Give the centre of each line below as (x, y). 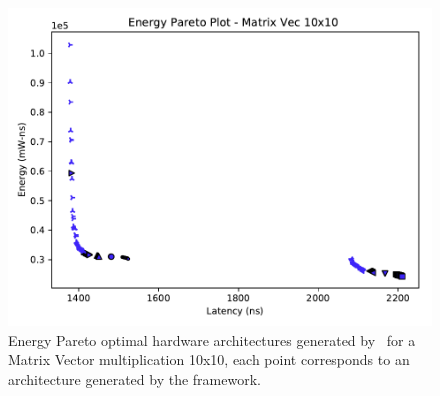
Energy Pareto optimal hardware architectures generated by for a (212, 339)
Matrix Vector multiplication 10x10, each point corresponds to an (209, 359)
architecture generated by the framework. (134, 378)
